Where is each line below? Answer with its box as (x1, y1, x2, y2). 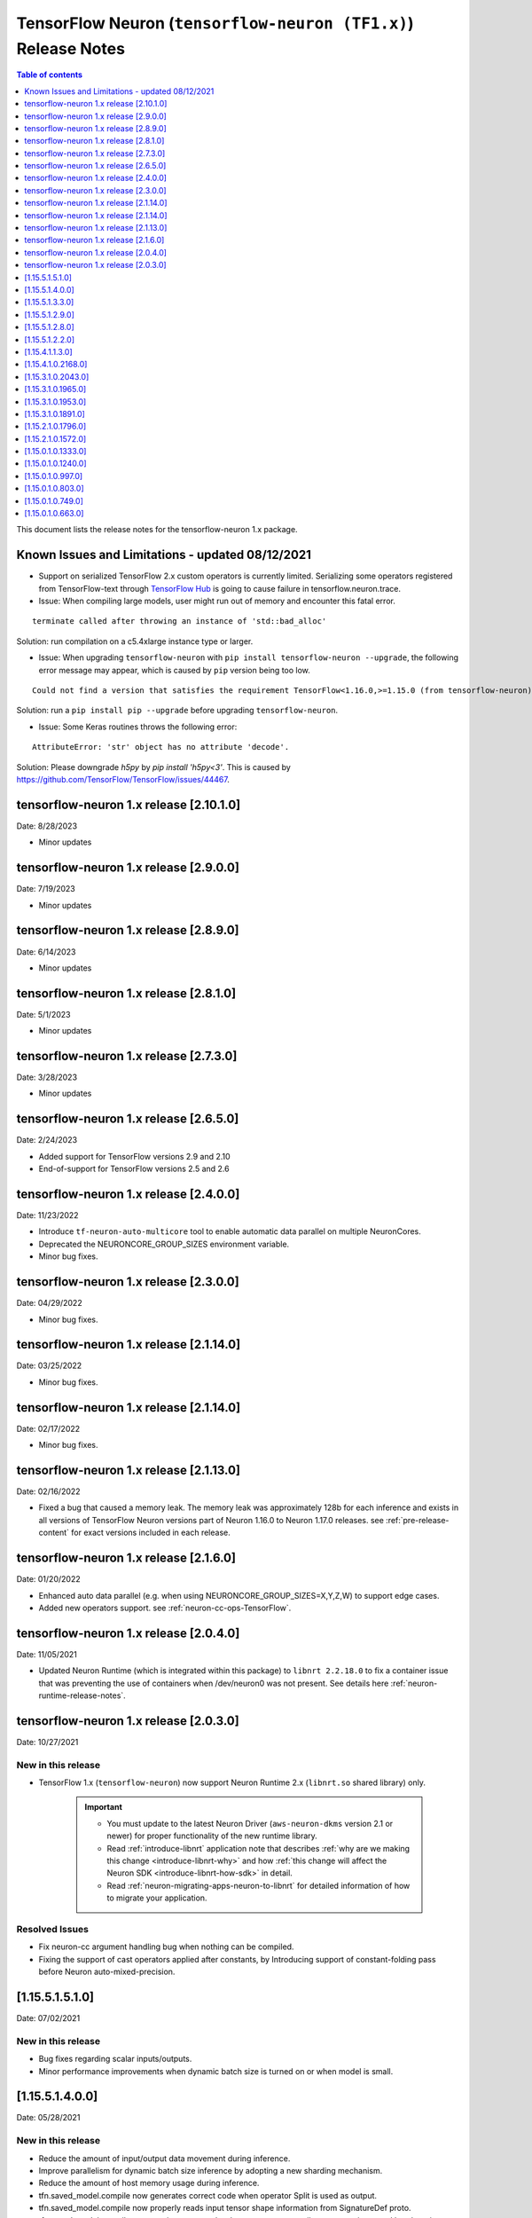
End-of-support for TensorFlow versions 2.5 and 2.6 (38, 1163, 230, 1175)
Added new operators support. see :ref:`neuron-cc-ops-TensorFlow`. (38, 1602, 292, 1613)
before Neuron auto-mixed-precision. (38, 1966, 176, 1978)
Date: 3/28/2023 (16, 1072, 78, 1082)
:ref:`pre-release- (386, 1514, 450, 1525)
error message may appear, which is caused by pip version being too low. (38, 665, 310, 675)
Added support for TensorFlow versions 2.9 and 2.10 (38, 1151, 231, 1161)
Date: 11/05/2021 (16, 1648, 77, 1659)
